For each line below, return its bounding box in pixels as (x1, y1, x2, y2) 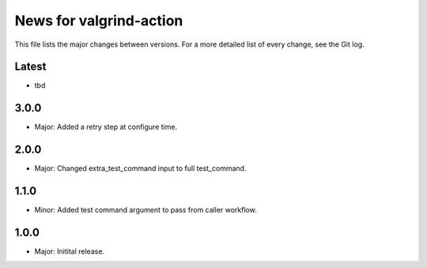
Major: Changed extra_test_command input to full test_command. (34, 164, 247, 173)
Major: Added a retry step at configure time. (34, 123, 178, 132)
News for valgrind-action (14, 12, 183, 29)
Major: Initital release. (34, 247, 105, 256)
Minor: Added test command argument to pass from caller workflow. (34, 206, 257, 215)
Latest (14, 60, 47, 74)
